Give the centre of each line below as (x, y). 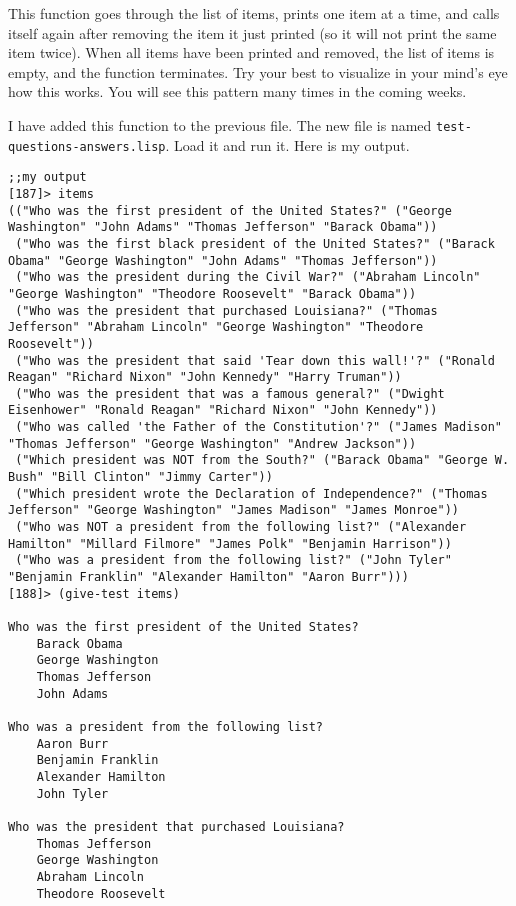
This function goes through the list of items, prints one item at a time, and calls (254, 13)
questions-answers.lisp (87, 146)
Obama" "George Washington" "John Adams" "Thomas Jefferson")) (223, 260)
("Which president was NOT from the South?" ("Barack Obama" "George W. (262, 460)
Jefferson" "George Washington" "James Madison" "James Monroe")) (234, 510)
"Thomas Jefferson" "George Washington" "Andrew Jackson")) (212, 443)
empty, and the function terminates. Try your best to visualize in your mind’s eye (258, 71)
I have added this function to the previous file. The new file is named (220, 124)
